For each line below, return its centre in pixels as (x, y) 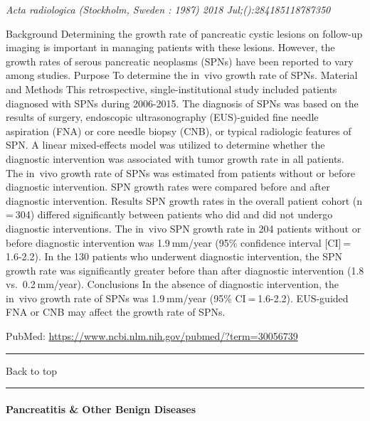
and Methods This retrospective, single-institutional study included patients (171, 89)
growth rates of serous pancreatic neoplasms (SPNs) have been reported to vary (180, 61)
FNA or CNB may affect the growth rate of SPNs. (116, 312)
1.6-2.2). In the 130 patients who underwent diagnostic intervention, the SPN (174, 256)
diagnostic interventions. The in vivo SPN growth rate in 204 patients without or (184, 228)
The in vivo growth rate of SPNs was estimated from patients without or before (181, 172)
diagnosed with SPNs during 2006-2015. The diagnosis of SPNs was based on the (182, 103)
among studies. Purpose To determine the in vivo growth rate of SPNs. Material (182, 75)
